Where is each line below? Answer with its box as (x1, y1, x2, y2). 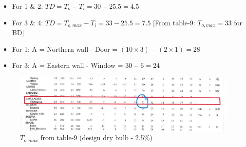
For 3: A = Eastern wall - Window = (12, 60, 123, 70)
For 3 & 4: (12, 17, 43, 27)
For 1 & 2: (12, 1, 43, 11)
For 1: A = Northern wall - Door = (12, 43, 118, 54)
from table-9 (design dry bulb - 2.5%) (40, 132, 152, 143)
